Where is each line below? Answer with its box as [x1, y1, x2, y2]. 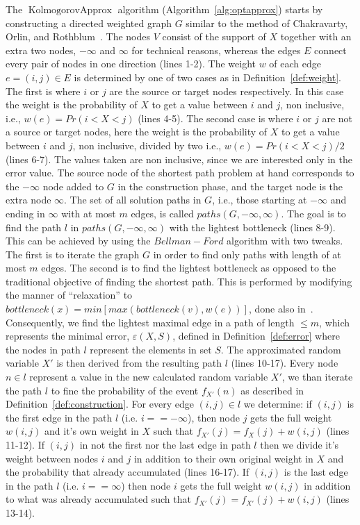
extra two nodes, [6, 42, 76, 57]
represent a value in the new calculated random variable [29, 369, 268, 384]
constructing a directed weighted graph [6, 15, 172, 30]
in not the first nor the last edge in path [79, 437, 251, 451]
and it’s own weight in [44, 424, 139, 438]
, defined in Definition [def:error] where [172, 328, 340, 343]
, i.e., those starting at [212, 192, 307, 207]
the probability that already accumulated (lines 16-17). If [6, 465, 249, 479]
